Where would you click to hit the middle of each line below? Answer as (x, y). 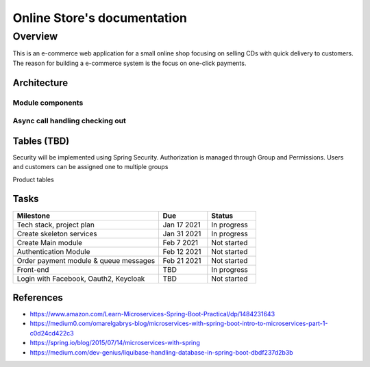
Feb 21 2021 (182, 260)
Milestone (34, 216)
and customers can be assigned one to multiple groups (90, 167)
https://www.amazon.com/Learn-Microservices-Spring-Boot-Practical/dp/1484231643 (152, 314)
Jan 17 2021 (182, 225)
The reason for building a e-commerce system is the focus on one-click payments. (129, 63)
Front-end (33, 269)
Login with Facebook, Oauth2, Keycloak (81, 279)
